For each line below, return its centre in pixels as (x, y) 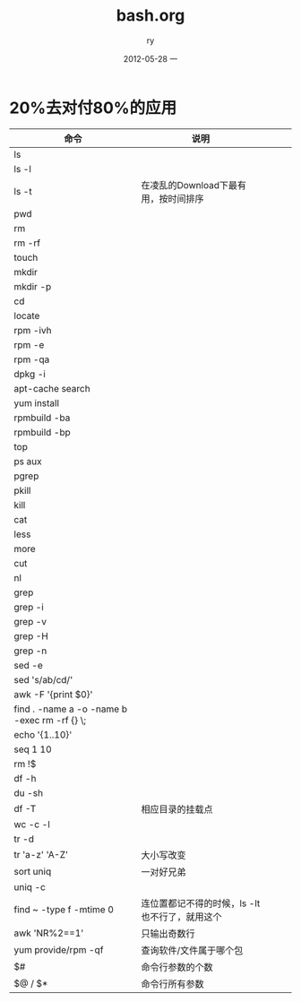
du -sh (28, 792)
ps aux (28, 461)
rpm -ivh (33, 330)
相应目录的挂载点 (177, 809)
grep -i (29, 607)
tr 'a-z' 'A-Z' (41, 854)
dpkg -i (30, 374)
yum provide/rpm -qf (59, 949)
